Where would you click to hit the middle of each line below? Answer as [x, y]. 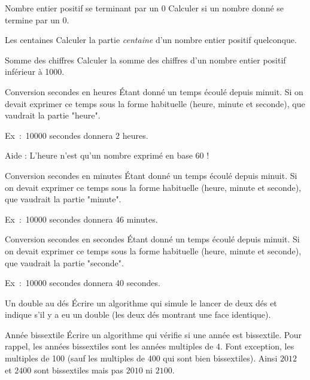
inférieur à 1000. [35, 72]
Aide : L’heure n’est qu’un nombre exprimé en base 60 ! [107, 155]
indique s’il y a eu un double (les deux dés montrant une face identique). [138, 314]
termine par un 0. [37, 19]
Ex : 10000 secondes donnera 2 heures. [77, 135]
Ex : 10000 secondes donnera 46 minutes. [81, 219]
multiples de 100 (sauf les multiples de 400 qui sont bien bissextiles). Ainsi [141, 358]
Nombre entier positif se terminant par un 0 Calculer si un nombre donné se [145, 8]
